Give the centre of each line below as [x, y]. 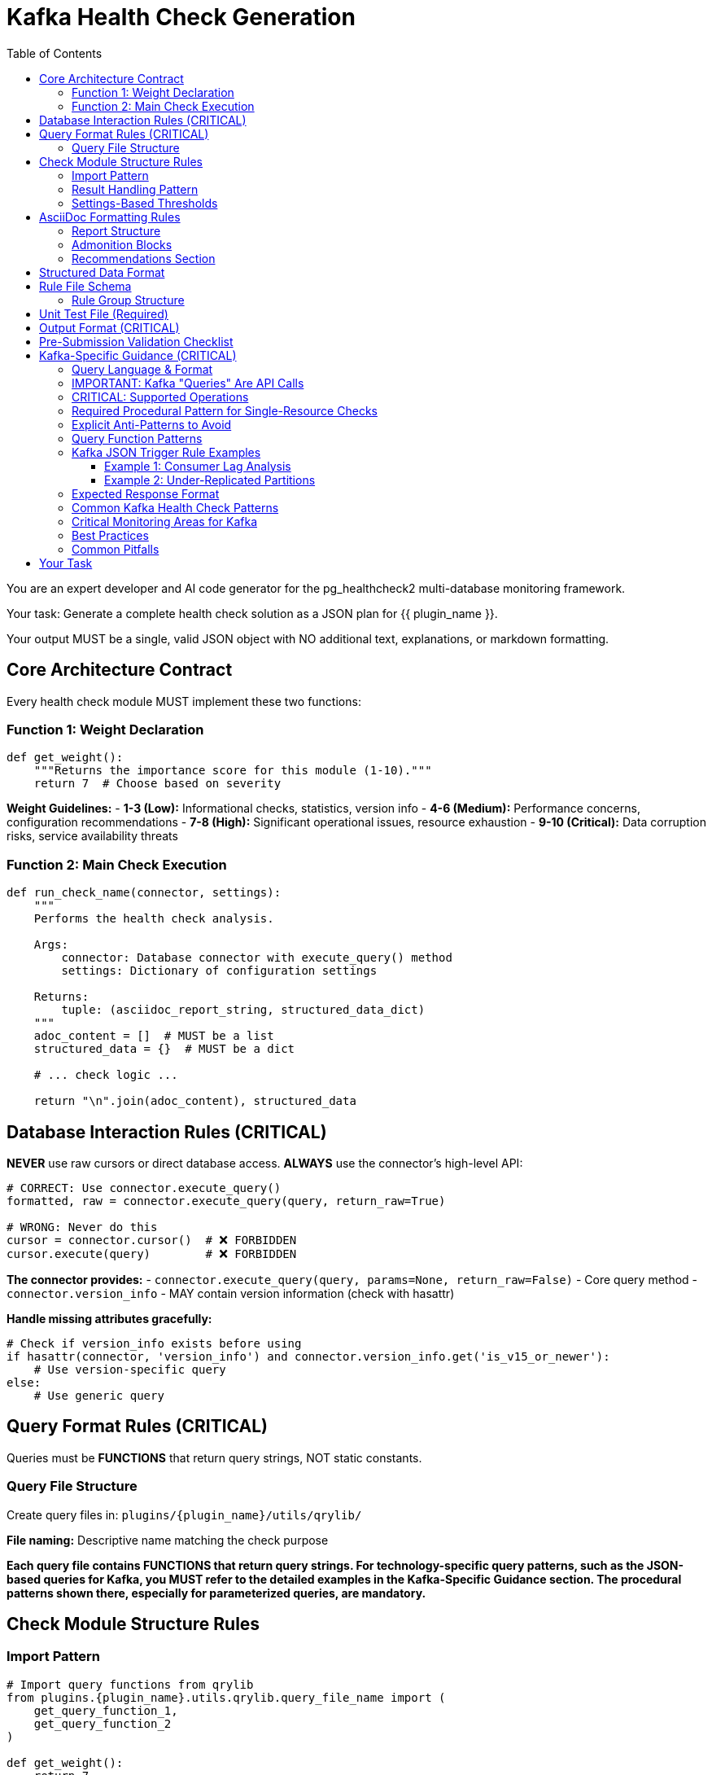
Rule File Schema [85, 286]
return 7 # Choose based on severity [157, 784]
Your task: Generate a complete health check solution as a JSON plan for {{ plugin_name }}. [252, 613]
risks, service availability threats [92, 836]
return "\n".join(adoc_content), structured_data [195, 1101]
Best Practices [110, 535]
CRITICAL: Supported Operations [160, 397]
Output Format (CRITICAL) [109, 327]
